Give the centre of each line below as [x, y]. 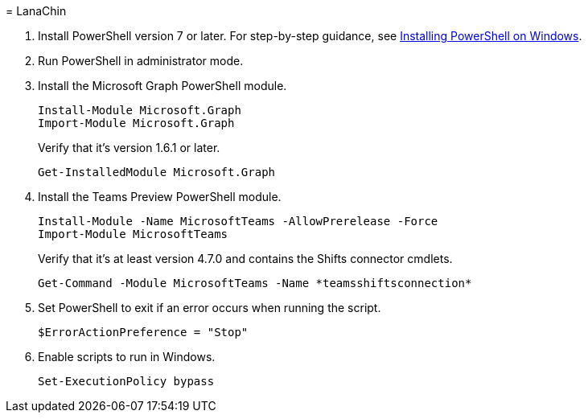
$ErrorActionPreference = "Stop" [143, 332]
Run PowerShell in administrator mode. [141, 61]
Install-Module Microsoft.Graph [140, 110]
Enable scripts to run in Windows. [127, 357]
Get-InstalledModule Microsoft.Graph [157, 172]
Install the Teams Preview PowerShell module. [160, 197]
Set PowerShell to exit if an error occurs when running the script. [210, 308]
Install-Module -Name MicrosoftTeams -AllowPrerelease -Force [238, 221]
